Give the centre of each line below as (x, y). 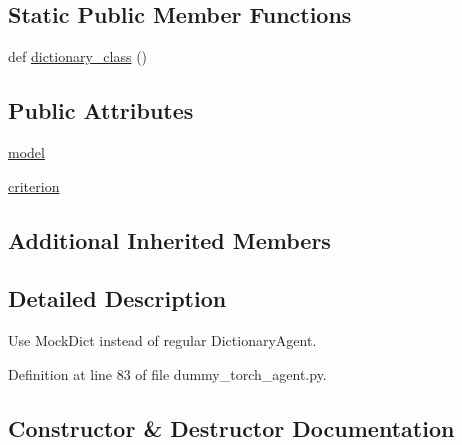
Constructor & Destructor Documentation (231, 427)
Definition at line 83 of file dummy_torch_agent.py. (167, 373)
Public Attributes (101, 110)
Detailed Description (117, 298)
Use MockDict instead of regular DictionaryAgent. (162, 340)
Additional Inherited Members (169, 239)
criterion (34, 185)
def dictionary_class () (78, 56)
